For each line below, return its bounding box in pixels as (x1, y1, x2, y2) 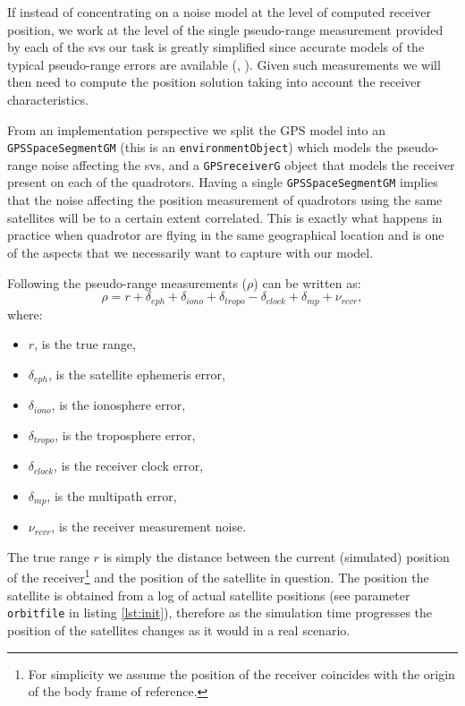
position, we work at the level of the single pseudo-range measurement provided (7, 20, 444, 38)
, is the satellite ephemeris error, (47, 364, 225, 383)
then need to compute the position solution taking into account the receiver (7, 72, 422, 91)
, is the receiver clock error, (54, 456, 204, 475)
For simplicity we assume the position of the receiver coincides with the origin (28, 664, 455, 683)
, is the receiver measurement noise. (51, 517, 247, 536)
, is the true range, (34, 335, 136, 353)
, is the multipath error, (46, 486, 177, 505)
